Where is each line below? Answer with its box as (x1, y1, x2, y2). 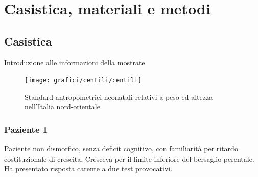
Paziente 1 (4, 123, 48, 136)
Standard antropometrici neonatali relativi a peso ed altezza (25, 91, 213, 102)
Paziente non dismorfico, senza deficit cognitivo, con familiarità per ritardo (4, 143, 238, 154)
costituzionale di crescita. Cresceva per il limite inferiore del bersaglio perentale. (4, 153, 254, 164)
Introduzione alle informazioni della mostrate (4, 57, 145, 68)
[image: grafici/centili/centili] (25, 77, 142, 84)
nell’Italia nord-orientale (25, 101, 100, 112)
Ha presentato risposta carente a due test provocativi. (4, 163, 173, 174)
